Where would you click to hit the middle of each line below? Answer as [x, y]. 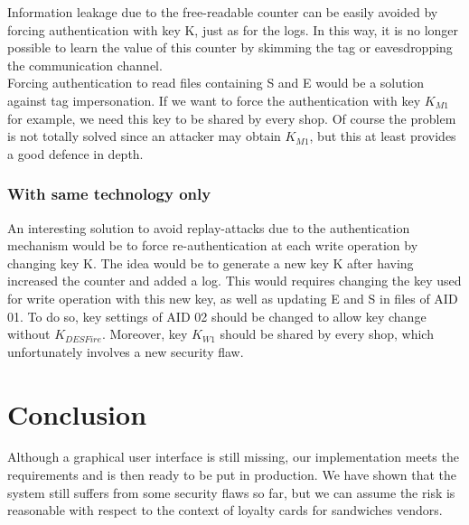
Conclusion [77, 413]
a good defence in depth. [75, 153]
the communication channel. [85, 65]
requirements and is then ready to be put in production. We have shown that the [232, 475]
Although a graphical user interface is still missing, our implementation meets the [233, 457]
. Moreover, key [145, 334]
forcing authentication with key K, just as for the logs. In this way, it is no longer [233, 29]
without [29, 334]
